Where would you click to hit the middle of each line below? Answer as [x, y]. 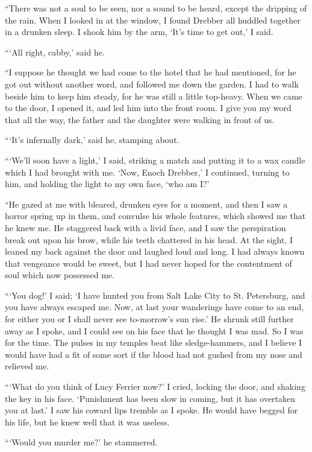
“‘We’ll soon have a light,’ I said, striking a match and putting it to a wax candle [155, 160]
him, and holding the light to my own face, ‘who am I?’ [107, 184]
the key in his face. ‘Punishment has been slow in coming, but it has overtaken [150, 398]
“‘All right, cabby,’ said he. [55, 52]
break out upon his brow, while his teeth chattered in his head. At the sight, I [149, 239]
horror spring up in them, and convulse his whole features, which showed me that [155, 216]
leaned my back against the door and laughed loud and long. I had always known [155, 251]
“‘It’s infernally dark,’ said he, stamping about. [92, 140]
